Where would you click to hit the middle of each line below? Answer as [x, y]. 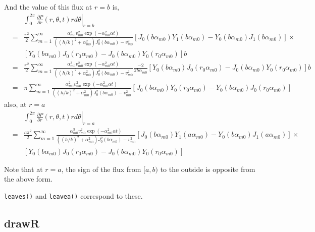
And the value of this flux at [48, 7]
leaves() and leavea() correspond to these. [73, 195]
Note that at [23, 169]
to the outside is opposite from [208, 169]
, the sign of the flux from [101, 169]
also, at [15, 104]
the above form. [29, 179]
